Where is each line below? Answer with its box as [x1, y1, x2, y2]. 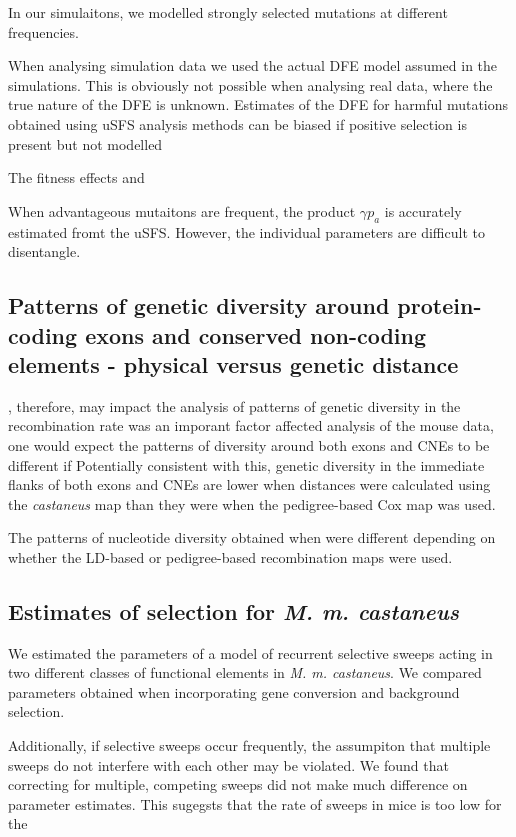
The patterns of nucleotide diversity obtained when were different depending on [8, 527, 496, 548]
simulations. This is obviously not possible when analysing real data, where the [8, 74, 493, 95]
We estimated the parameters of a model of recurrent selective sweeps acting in [8, 642, 493, 663]
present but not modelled [8, 133, 163, 154]
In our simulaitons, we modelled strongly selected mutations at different [8, 2, 448, 22]
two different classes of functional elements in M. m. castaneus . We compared [8, 662, 482, 683]
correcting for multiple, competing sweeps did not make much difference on [8, 774, 468, 795]
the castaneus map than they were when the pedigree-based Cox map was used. [8, 493, 496, 514]
